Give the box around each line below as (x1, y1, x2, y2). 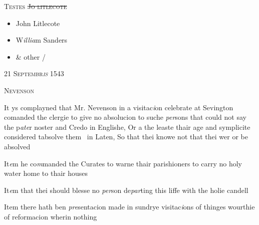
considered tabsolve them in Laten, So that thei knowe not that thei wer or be (4, 131, 248, 142)
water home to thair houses (4, 168, 88, 178)
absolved (4, 141, 31, 151)
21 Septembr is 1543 (4, 68, 64, 79)
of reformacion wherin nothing (4, 211, 97, 221)
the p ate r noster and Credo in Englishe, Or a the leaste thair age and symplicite (4, 121, 250, 132)
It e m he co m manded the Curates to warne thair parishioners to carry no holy (4, 158, 242, 168)
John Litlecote (16, 18, 60, 28)
